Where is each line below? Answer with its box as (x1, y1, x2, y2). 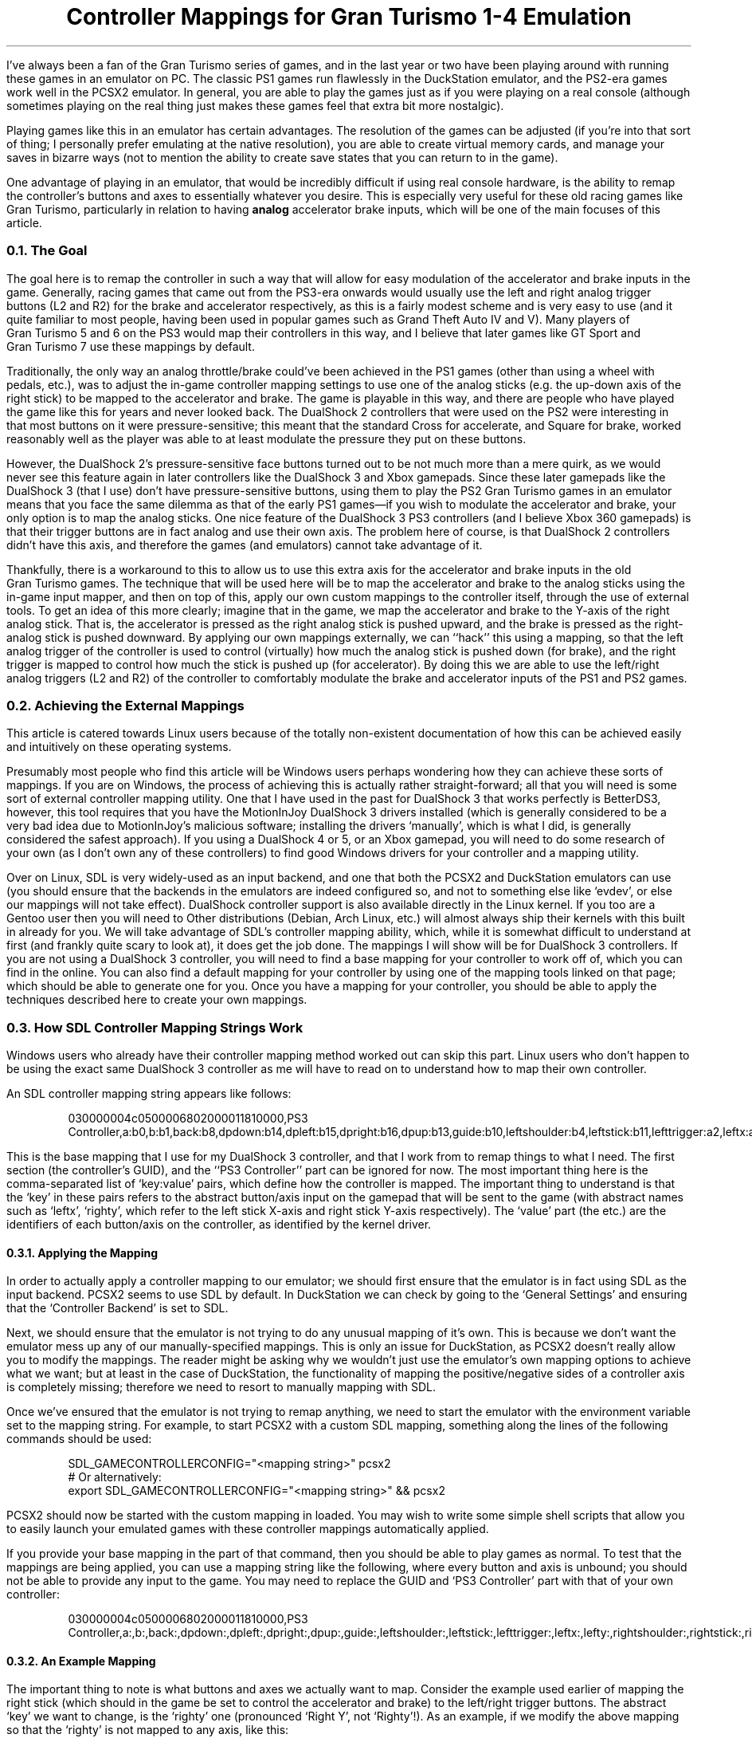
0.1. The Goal (6, 242, 88, 259)
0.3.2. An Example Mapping (6, 1653, 156, 1668)
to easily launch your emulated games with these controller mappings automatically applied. (6, 1522, 489, 1536)
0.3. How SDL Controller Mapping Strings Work (6, 1019, 304, 1036)
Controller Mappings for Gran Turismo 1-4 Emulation (66, 3, 632, 30)
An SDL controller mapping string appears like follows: (6, 1087, 292, 1100)
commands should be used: (6, 1432, 152, 1446)
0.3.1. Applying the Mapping (6, 1245, 158, 1260)
